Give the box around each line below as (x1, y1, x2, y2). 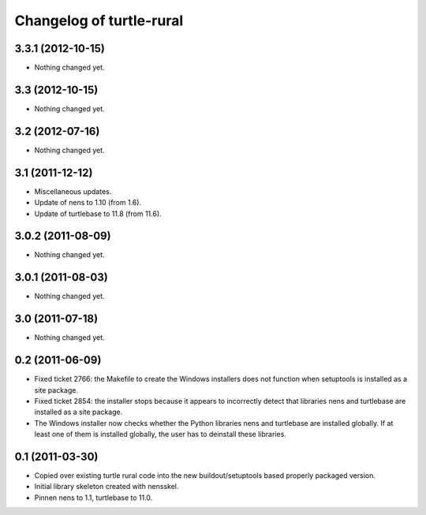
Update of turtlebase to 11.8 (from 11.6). (34, 209, 162, 218)
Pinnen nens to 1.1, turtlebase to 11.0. (34, 493, 153, 502)
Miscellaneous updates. (34, 186, 112, 196)
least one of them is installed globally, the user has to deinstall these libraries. (34, 430, 287, 439)
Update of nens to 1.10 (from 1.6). (34, 198, 142, 207)
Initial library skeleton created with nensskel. (34, 482, 179, 491)
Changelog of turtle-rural (14, 12, 184, 29)
